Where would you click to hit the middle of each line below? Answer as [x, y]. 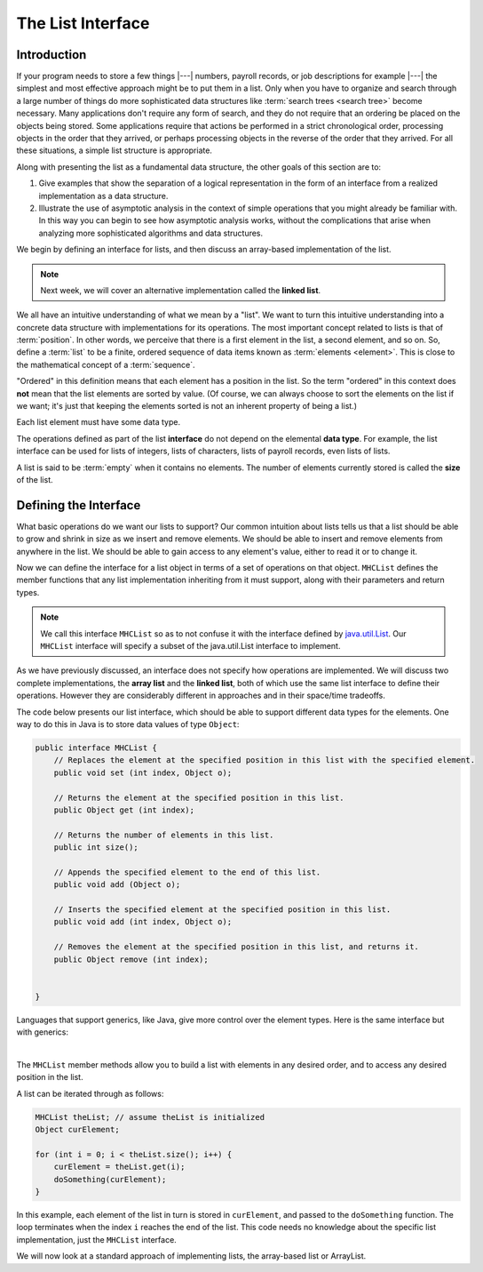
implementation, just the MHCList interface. [96, 1239]
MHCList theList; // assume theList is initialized [150, 1117]
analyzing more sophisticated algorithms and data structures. [151, 233]
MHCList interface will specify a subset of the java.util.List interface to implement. [190, 646]
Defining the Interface [79, 505]
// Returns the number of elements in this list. [164, 835]
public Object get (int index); [124, 810]
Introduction [51, 55]
